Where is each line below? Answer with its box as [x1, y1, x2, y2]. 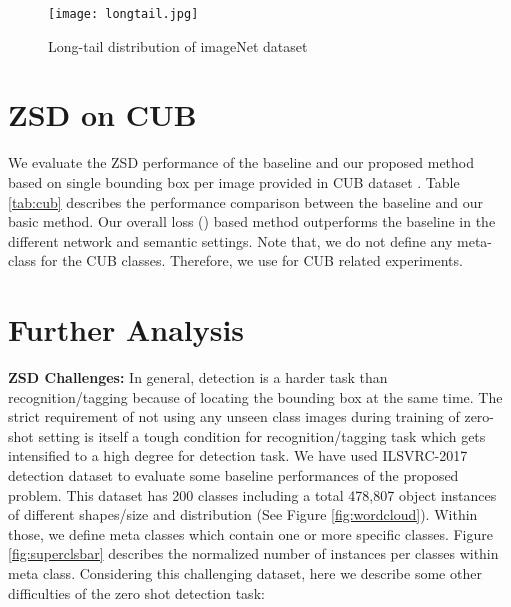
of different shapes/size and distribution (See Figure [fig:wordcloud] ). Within [8, 504, 478, 525]
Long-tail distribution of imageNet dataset [48, 35, 308, 56]
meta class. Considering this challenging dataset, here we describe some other [8, 563, 482, 583]
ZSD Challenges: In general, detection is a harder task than [8, 367, 388, 388]
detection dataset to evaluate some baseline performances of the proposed [8, 465, 459, 486]
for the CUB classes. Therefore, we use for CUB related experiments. [40, 250, 463, 271]
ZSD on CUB [8, 94, 197, 135]
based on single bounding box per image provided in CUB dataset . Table [8, 171, 460, 192]
